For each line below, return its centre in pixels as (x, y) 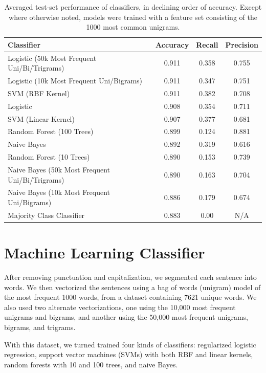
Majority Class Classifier (46, 215)
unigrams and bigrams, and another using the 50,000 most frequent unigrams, (126, 317)
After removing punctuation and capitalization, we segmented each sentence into (130, 277)
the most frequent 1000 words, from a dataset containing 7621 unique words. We (130, 297)
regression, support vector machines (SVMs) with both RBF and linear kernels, (129, 354)
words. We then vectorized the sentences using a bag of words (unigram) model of (132, 287)
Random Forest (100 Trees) (51, 131)
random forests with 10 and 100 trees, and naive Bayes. (91, 364)
